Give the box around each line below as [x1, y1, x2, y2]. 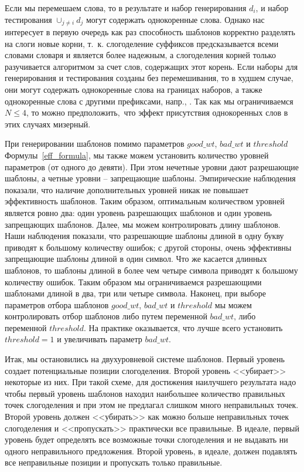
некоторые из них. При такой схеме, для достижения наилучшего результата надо [5, 376, 296, 388]
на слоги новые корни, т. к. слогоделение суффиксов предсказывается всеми [5, 37, 279, 49]
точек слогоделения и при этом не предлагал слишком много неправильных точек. [5, 399, 299, 411]
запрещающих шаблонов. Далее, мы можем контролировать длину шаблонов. [5, 218, 281, 230]
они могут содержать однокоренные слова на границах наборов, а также [5, 83, 262, 96]
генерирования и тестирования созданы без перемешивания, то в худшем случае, [5, 72, 293, 84]
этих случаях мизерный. [5, 117, 91, 130]
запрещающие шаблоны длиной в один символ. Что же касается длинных [5, 252, 267, 265]
